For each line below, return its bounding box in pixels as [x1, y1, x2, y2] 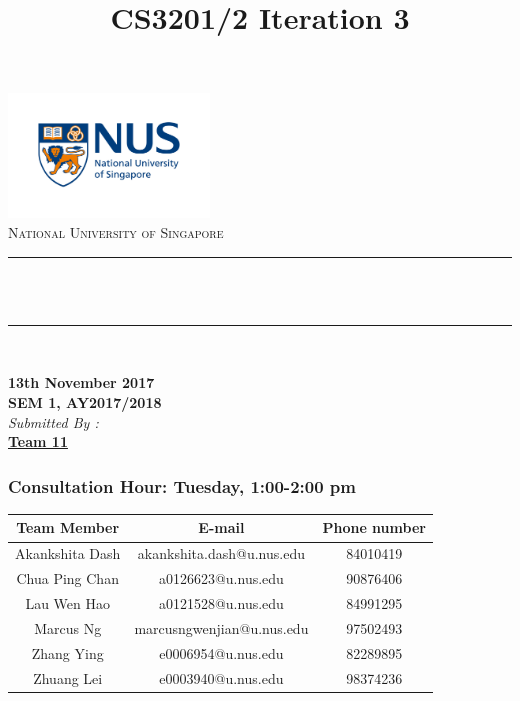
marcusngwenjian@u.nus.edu [134, 617, 309, 638]
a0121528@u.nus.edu [158, 592, 284, 613]
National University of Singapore [8, 221, 224, 242]
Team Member [16, 517, 120, 538]
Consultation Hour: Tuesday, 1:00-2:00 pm [8, 473, 356, 498]
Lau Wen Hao [25, 592, 110, 613]
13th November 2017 [8, 372, 155, 393]
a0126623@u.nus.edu [158, 568, 284, 589]
